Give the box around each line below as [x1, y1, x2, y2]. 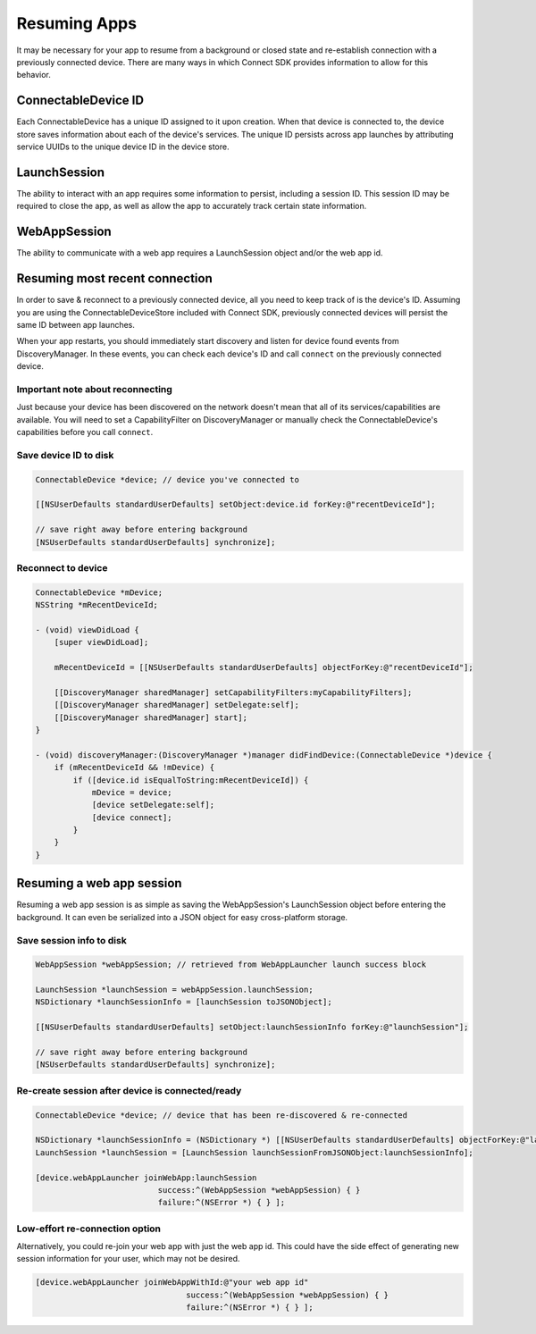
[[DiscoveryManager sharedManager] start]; [54, 712, 247, 723]
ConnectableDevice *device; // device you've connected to [35, 474, 299, 484]
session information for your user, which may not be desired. [16, 1254, 240, 1264]
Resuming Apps [16, 13, 138, 33]
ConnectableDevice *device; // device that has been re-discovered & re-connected [35, 1110, 408, 1120]
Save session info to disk [16, 934, 127, 946]
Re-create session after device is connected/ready [16, 1084, 242, 1096]
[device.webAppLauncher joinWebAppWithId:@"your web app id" [35, 1278, 309, 1288]
